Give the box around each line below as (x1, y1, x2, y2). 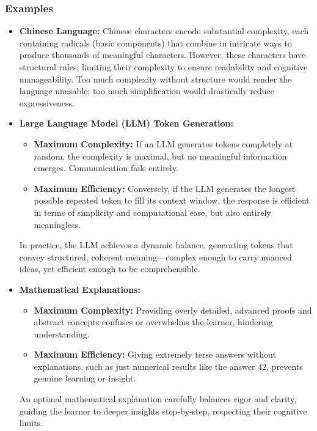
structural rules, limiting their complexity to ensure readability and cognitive (19, 61, 308, 73)
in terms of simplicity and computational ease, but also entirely (34, 205, 271, 218)
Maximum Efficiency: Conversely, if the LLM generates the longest (34, 182, 296, 194)
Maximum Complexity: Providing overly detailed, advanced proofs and (34, 303, 312, 316)
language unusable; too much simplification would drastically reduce (19, 84, 275, 97)
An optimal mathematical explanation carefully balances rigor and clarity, (19, 392, 297, 405)
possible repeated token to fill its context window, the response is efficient (34, 194, 310, 207)
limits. (19, 416, 43, 429)
